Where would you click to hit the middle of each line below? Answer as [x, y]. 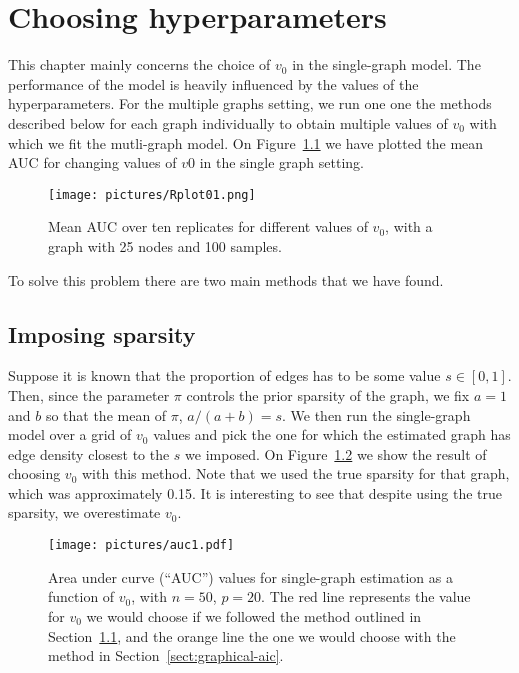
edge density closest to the [89, 453]
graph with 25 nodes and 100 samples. [165, 245]
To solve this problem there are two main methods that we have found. [226, 279]
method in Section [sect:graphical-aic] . [166, 655]
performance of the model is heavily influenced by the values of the [213, 83]
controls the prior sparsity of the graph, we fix [328, 394]
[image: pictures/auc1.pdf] [141, 545]
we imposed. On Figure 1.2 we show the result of [336, 453]
